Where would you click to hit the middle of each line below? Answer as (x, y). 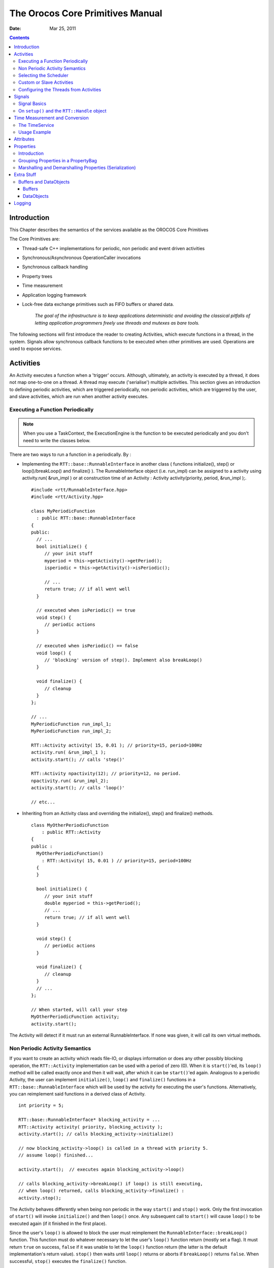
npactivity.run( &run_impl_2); (70, 781)
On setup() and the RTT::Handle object (62, 111)
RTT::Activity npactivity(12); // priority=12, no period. (106, 774)
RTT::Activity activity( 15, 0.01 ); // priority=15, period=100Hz (117, 745)
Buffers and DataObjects (44, 182)
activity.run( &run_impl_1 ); (69, 752)
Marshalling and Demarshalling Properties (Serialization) (77, 167)
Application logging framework (54, 295)
